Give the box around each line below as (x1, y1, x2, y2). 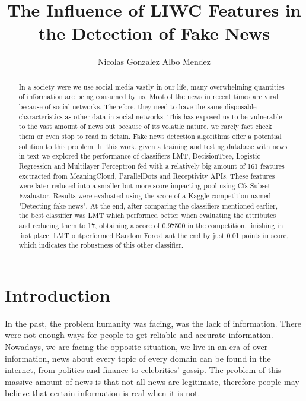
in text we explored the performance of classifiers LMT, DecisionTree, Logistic (18, 151, 260, 161)
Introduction (5, 282, 110, 307)
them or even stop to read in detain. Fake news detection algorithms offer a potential (18, 131, 282, 141)
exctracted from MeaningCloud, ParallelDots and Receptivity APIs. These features (18, 170, 275, 181)
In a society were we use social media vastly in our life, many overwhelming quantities (18, 81, 285, 91)
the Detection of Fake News (38, 21, 270, 45)
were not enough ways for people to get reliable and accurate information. (5, 329, 273, 341)
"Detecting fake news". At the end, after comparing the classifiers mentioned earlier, (18, 200, 278, 210)
